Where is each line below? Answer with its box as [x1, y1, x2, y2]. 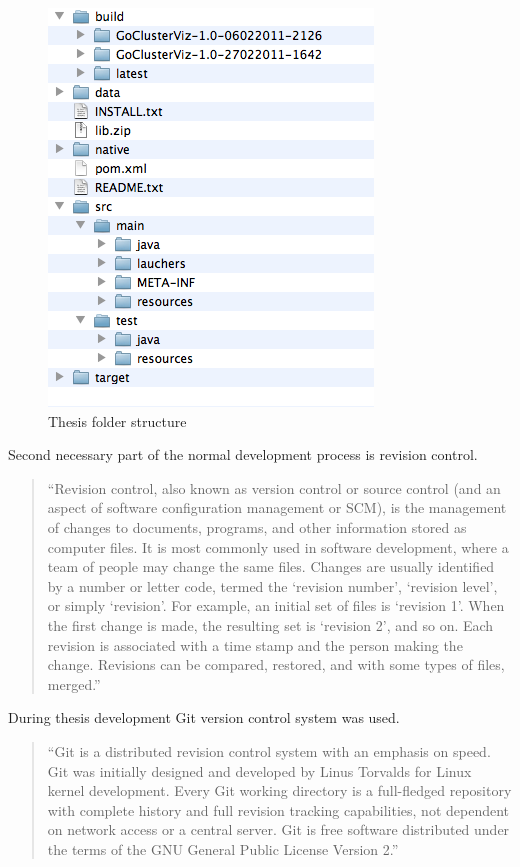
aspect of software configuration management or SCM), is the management [47, 497, 507, 518]
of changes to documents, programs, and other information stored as [47, 516, 467, 537]
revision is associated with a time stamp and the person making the [47, 634, 463, 655]
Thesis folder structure [48, 410, 187, 431]
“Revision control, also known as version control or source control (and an [47, 477, 501, 498]
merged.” [47, 673, 101, 694]
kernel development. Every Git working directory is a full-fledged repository [47, 780, 512, 801]
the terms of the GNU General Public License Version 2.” [47, 838, 399, 859]
